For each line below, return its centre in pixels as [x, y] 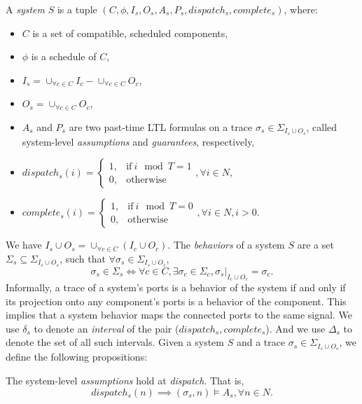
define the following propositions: [77, 357]
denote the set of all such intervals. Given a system [115, 342]
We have [24, 245]
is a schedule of [64, 56]
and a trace [261, 342]
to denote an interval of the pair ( [106, 328]
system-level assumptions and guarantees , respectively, [138, 141]
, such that [83, 259]
